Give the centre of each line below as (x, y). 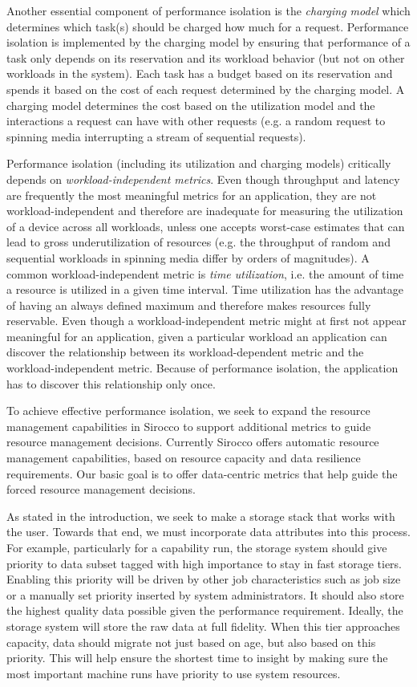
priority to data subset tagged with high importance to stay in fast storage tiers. (204, 563)
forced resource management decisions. (101, 489)
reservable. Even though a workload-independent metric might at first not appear (206, 321)
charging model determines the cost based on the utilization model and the (191, 105)
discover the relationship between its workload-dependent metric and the (185, 352)
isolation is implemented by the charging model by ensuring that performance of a (208, 42)
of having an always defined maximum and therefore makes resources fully (189, 305)
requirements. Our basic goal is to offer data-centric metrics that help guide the (202, 473)
